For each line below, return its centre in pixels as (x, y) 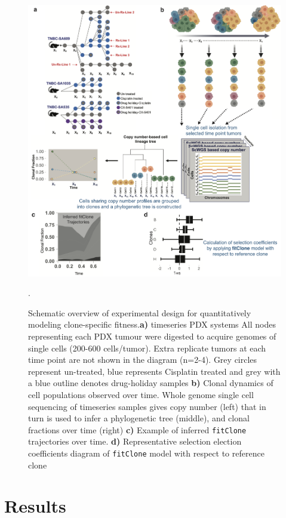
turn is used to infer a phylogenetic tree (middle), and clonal (139, 418)
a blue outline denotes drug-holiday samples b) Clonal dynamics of (151, 383)
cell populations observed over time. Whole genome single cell (141, 394)
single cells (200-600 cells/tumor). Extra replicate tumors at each (147, 348)
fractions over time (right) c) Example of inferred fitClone (137, 429)
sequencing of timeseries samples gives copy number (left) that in (147, 406)
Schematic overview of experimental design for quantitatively (140, 312)
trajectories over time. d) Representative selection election (135, 441)
